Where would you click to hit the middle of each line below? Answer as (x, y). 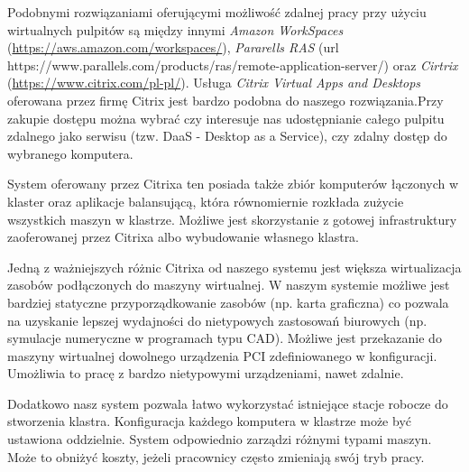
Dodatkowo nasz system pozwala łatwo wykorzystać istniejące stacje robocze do (228, 403)
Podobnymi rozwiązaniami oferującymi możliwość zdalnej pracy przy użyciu (217, 12)
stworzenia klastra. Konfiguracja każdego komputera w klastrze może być (209, 421)
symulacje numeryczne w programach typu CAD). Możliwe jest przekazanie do (225, 338)
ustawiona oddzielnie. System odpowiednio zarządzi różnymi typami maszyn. (220, 439)
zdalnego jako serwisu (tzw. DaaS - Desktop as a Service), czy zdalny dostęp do (227, 136)
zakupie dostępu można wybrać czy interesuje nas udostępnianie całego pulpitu (226, 118)
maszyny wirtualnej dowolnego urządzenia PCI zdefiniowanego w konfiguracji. (222, 355)
